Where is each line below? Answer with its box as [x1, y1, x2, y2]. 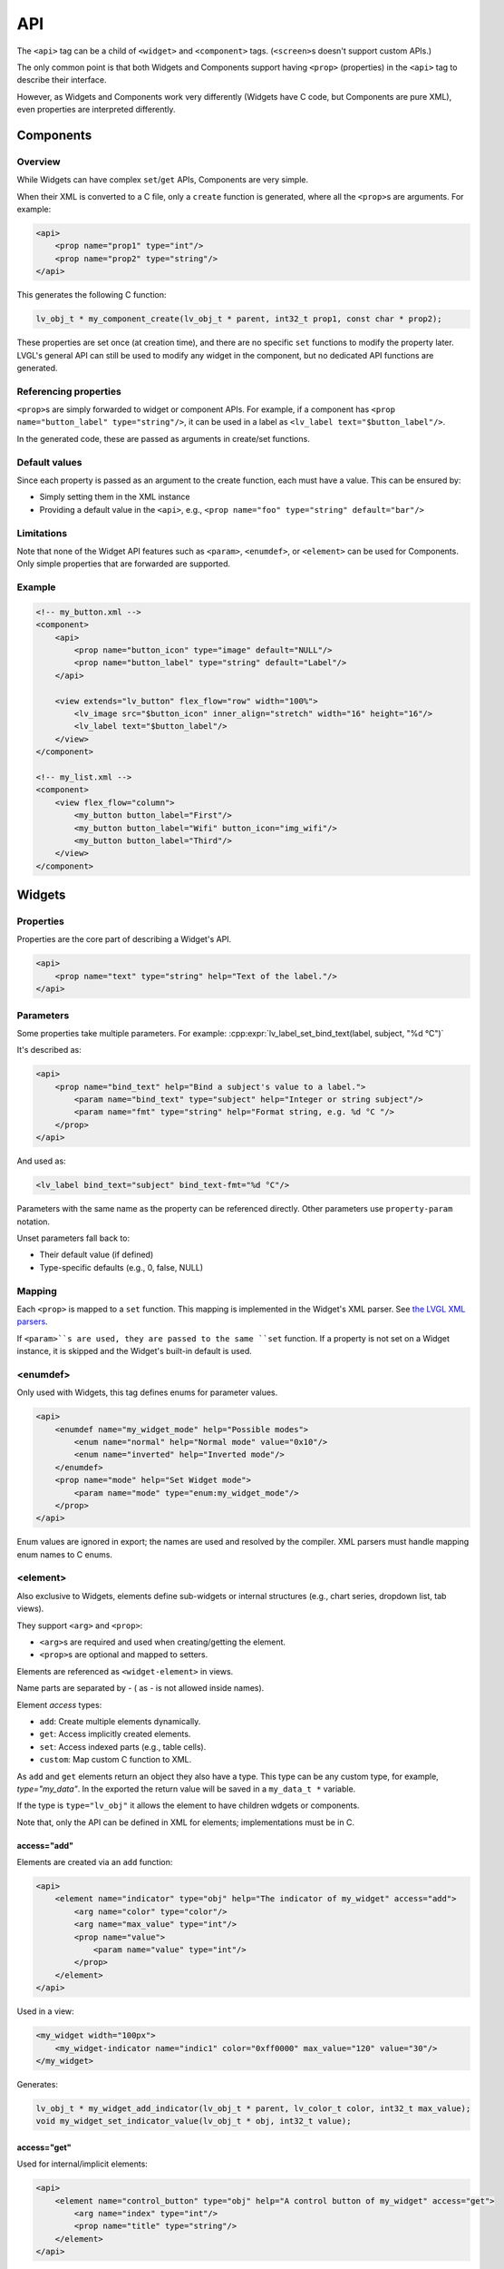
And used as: [16, 1155, 67, 1166]
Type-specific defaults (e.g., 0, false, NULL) [39, 1262, 204, 1272]
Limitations [16, 526, 68, 539]
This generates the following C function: [16, 290, 167, 300]
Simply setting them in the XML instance [39, 491, 190, 503]
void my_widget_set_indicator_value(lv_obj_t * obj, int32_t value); [35, 2116, 352, 2127]
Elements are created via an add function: [16, 1857, 173, 1868]
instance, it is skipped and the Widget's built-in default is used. [16, 1346, 253, 1357]
